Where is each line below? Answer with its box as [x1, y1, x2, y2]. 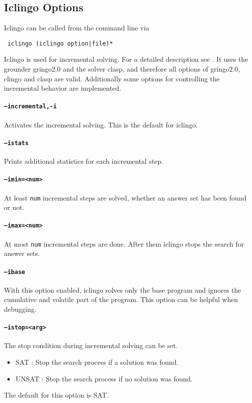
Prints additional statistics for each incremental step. [4, 156, 164, 166]
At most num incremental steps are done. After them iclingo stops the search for [4, 238, 244, 249]
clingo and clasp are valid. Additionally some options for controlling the [4, 73, 220, 83]
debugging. [4, 304, 37, 314]
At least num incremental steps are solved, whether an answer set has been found [4, 192, 247, 202]
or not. [4, 202, 25, 212]
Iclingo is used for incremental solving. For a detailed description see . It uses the [4, 54, 248, 64]
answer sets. [4, 248, 40, 258]
